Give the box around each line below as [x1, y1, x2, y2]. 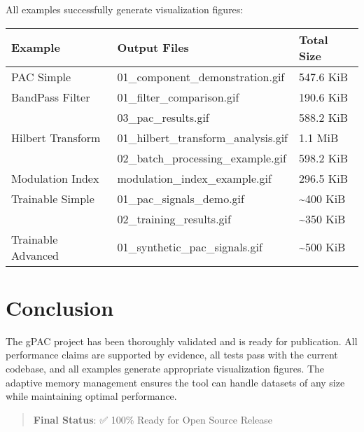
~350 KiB [298, 210, 346, 227]
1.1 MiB [298, 129, 339, 146]
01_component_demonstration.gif [117, 68, 285, 85]
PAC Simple [11, 68, 71, 85]
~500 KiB [298, 239, 346, 256]
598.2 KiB [298, 149, 348, 166]
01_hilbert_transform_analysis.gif [117, 129, 288, 146]
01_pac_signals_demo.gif [117, 190, 244, 207]
